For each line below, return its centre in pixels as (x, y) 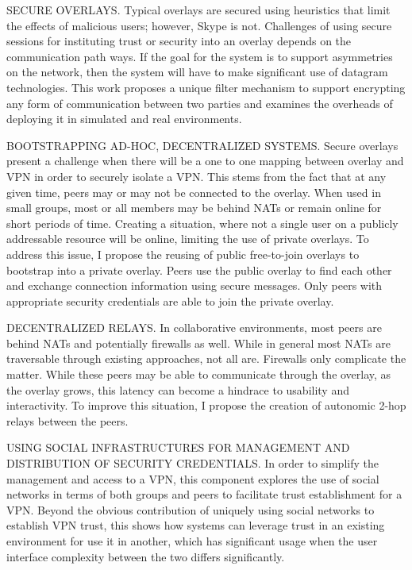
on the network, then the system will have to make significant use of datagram (197, 72)
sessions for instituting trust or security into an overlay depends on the (179, 41)
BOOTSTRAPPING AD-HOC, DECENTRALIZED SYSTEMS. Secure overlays (202, 145)
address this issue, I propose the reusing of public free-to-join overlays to (183, 254)
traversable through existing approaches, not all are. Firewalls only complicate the (206, 358)
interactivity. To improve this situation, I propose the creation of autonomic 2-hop (206, 405)
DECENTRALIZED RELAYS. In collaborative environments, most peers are (194, 327)
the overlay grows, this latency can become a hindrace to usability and (178, 389)
